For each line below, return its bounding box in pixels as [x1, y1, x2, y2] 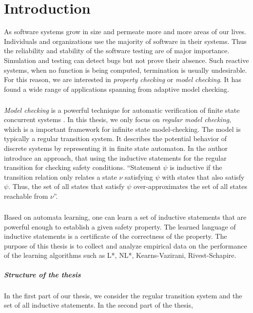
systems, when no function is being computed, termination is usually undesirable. [4, 64, 247, 75]
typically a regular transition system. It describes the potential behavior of [4, 133, 227, 144]
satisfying [124, 171, 153, 182]
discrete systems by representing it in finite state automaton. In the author [4, 143, 228, 153]
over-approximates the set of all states [134, 181, 247, 191]
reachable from [4, 191, 48, 201]
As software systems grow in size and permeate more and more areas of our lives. [4, 26, 247, 37]
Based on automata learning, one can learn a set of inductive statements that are [4, 211, 247, 222]
